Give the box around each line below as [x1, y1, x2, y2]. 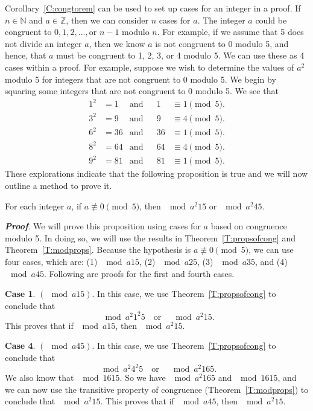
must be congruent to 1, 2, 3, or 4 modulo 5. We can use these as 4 [56, 49, 305, 62]
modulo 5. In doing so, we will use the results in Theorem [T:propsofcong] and [5, 231, 296, 244]
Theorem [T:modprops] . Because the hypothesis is [5, 243, 191, 256]
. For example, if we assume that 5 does [157, 25, 304, 38]
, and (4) [255, 255, 288, 267]
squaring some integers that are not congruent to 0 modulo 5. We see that [5, 84, 279, 97]
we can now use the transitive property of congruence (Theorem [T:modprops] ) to [5, 383, 309, 395]
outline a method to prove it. [5, 179, 112, 191]
